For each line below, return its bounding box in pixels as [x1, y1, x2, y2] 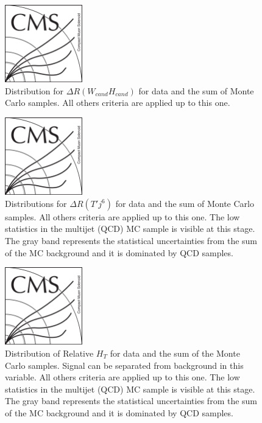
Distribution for [5, 84, 64, 97]
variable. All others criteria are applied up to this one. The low [5, 371, 240, 383]
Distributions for [5, 197, 67, 209]
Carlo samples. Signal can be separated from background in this [5, 358, 244, 371]
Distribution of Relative [5, 346, 94, 359]
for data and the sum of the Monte [110, 346, 240, 359]
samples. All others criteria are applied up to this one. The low [5, 210, 240, 223]
